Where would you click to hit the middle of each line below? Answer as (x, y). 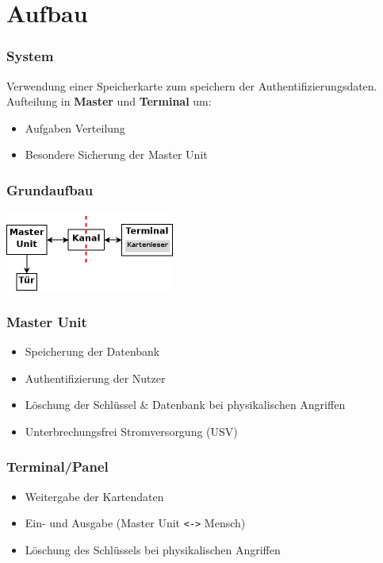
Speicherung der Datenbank (92, 351)
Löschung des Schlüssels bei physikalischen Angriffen (153, 549)
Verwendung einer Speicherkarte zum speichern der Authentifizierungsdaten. (192, 85)
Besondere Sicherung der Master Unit (116, 154)
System (30, 56)
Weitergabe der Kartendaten (94, 496)
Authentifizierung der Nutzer (95, 378)
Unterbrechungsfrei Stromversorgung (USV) (131, 431)
